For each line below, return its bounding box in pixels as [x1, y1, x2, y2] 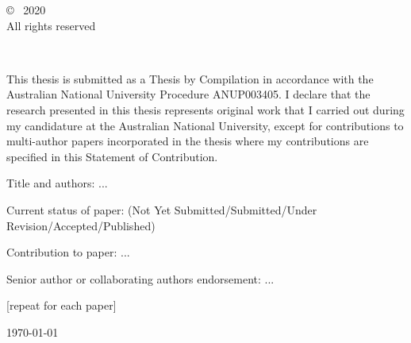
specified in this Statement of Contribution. [6, 148, 218, 164]
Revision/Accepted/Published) [6, 217, 156, 233]
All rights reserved [6, 17, 96, 33]
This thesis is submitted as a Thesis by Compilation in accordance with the [6, 70, 374, 87]
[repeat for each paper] [6, 297, 117, 314]
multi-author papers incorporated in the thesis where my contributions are [6, 133, 369, 149]
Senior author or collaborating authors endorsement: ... [6, 270, 275, 287]
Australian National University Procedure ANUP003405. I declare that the [6, 86, 371, 102]
